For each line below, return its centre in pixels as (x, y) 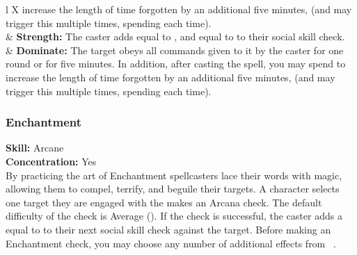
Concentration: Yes (51, 161)
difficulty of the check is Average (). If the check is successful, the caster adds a (174, 216)
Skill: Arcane (35, 148)
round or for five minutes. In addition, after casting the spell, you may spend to (176, 64)
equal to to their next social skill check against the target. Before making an (168, 229)
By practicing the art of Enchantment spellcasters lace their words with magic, (174, 175)
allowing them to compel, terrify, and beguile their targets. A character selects (173, 189)
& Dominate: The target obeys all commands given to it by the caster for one (175, 50)
